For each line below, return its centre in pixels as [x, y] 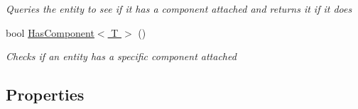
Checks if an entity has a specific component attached [121, 56]
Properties [45, 94]
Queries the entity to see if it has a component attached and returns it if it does [179, 8]
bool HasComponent [50, 32]
